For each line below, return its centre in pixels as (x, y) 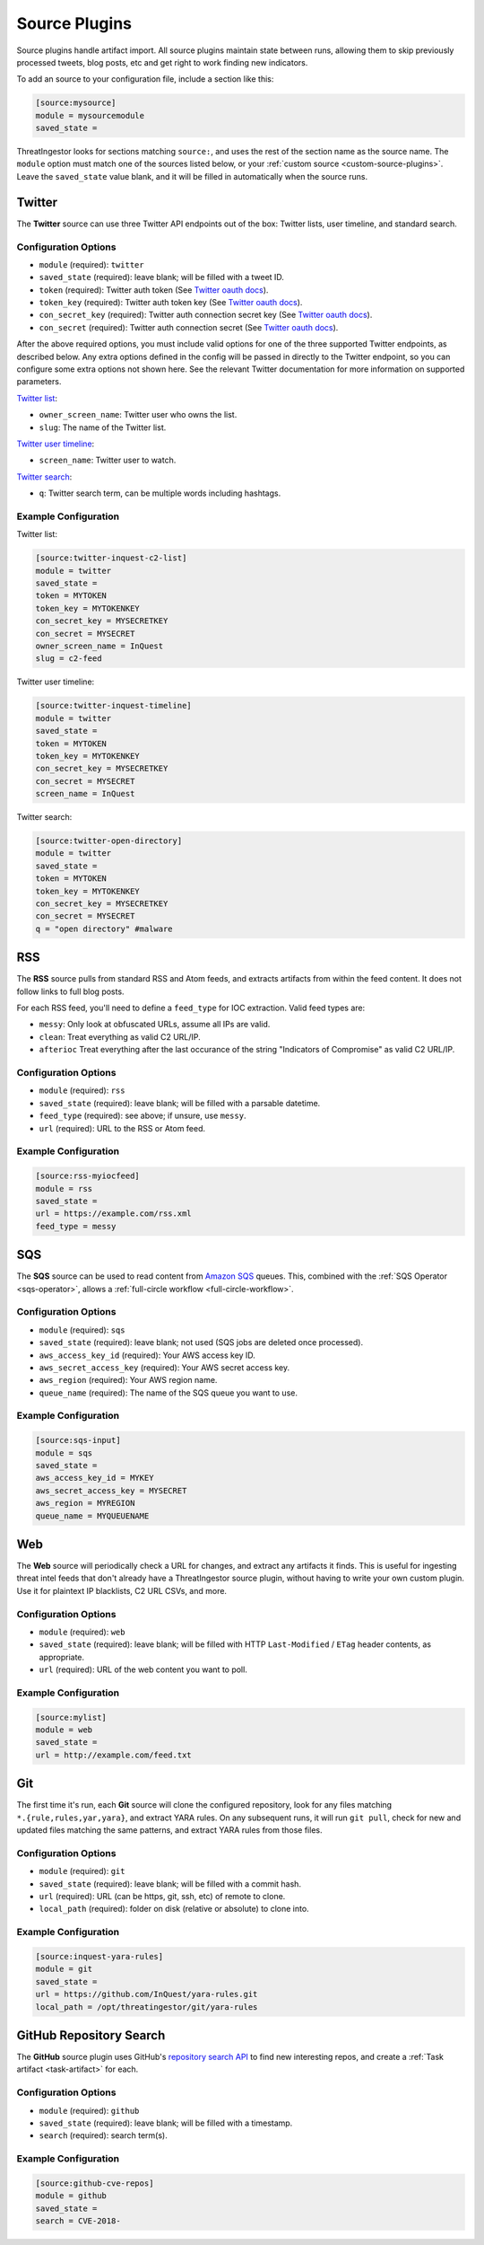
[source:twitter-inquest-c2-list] (111, 558)
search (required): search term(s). (103, 2135)
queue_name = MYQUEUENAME (92, 1516)
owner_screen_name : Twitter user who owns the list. (138, 415)
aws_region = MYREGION (85, 1503)
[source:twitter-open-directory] (109, 841)
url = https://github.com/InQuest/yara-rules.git (147, 1994)
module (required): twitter (91, 264)
